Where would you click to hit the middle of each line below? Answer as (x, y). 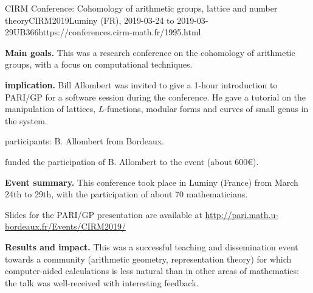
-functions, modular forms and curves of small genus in (206, 109)
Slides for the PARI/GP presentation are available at (104, 214)
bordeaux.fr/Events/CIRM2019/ (65, 226)
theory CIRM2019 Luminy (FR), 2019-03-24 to (90, 20)
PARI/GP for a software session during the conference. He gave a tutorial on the (156, 97)
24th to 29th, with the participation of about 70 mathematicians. (126, 194)
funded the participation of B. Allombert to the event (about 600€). (132, 161)
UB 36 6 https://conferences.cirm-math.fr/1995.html (107, 32)
